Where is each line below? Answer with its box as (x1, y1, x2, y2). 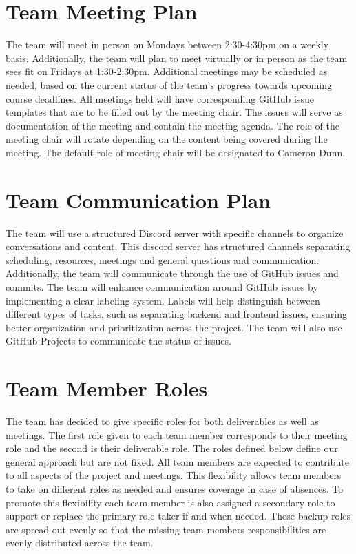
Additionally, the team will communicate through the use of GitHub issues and (6, 266, 339, 280)
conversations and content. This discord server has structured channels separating (6, 239, 350, 254)
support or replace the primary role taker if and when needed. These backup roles (6, 509, 351, 523)
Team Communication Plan (6, 185, 271, 214)
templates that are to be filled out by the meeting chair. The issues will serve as (6, 105, 343, 119)
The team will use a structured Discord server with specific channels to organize (6, 225, 344, 240)
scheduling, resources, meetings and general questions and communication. (6, 252, 320, 267)
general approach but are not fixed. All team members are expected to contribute (6, 454, 349, 469)
